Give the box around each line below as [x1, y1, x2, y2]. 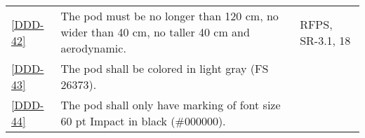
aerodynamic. [60, 40, 126, 56]
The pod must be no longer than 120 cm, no [60, 8, 279, 24]
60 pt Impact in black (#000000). [60, 113, 226, 129]
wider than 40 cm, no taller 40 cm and [60, 24, 250, 40]
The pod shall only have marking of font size [60, 97, 281, 113]
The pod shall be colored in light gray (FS [60, 60, 269, 76]
